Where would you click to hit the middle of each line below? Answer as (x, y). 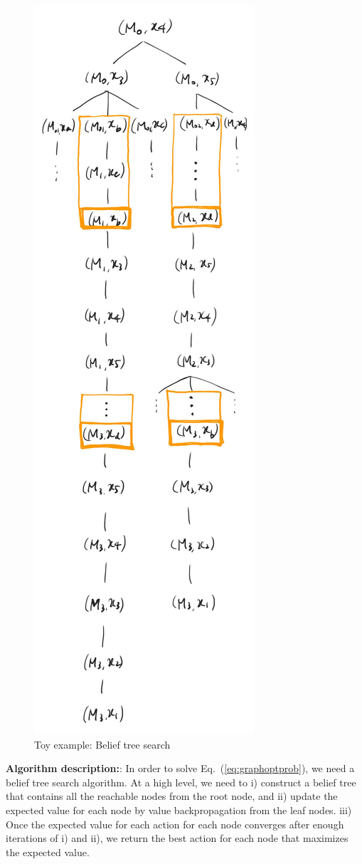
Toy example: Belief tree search (102, 744)
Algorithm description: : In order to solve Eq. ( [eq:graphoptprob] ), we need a (180, 768)
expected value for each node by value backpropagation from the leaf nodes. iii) (179, 810)
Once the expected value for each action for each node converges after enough (175, 824)
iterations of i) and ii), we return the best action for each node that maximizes (177, 838)
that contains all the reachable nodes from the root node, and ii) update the (172, 796)
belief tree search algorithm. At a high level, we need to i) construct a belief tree (181, 782)
